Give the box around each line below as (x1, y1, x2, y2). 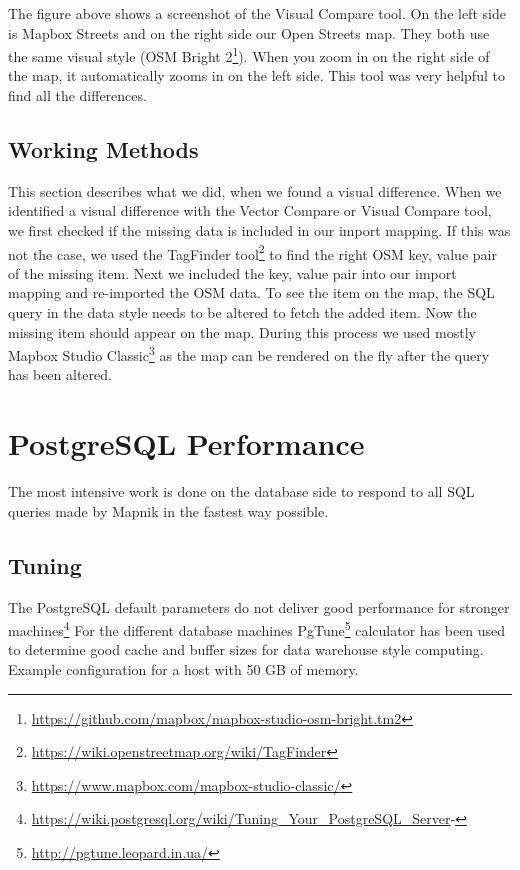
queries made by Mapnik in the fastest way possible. (8, 500, 329, 521)
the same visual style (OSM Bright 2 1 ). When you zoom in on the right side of (8, 43, 490, 66)
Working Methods (8, 134, 199, 165)
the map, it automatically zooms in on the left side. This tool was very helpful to (8, 65, 505, 86)
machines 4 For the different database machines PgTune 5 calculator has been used (8, 617, 506, 640)
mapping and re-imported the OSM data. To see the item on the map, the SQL (8, 282, 495, 303)
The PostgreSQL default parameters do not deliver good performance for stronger (8, 596, 510, 617)
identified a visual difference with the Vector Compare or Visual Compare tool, (8, 200, 492, 221)
